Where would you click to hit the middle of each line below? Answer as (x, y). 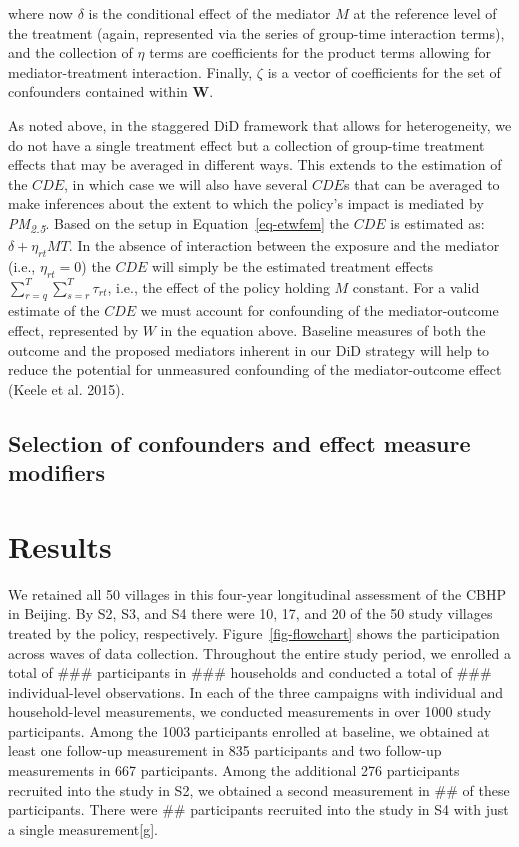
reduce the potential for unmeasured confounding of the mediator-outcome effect (255, 369)
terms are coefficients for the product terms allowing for (320, 52)
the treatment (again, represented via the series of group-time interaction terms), (256, 32)
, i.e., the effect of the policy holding (218, 286)
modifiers (56, 472)
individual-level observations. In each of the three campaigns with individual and (256, 691)
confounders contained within (98, 91)
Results (60, 545)
